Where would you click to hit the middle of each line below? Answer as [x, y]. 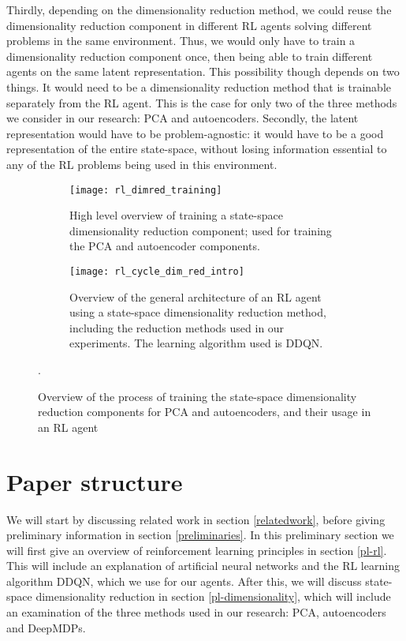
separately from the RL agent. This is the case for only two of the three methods [202, 102]
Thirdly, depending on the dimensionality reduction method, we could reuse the [199, 9]
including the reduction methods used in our [177, 327]
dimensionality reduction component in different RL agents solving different [189, 25]
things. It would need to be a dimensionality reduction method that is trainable [199, 86]
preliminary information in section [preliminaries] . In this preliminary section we [200, 535]
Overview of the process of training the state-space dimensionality [197, 396]
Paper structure [95, 481]
